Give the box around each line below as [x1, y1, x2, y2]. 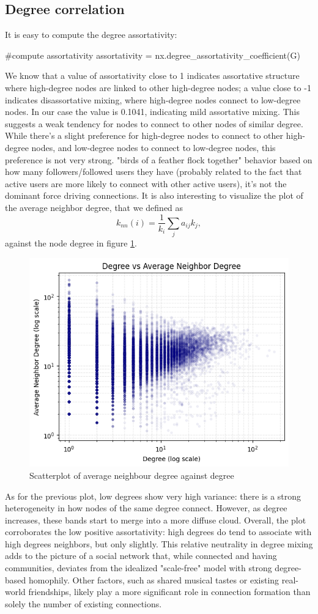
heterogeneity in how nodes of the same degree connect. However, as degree [5, 501, 287, 514]
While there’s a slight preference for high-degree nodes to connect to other [5, 129, 284, 142]
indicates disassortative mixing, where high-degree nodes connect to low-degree [5, 93, 301, 106]
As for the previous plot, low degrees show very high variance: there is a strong [5, 489, 301, 502]
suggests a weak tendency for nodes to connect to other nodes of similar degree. [5, 117, 303, 130]
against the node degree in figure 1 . [5, 237, 138, 250]
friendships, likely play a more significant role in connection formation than [28, 585, 311, 598]
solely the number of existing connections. [5, 597, 162, 610]
